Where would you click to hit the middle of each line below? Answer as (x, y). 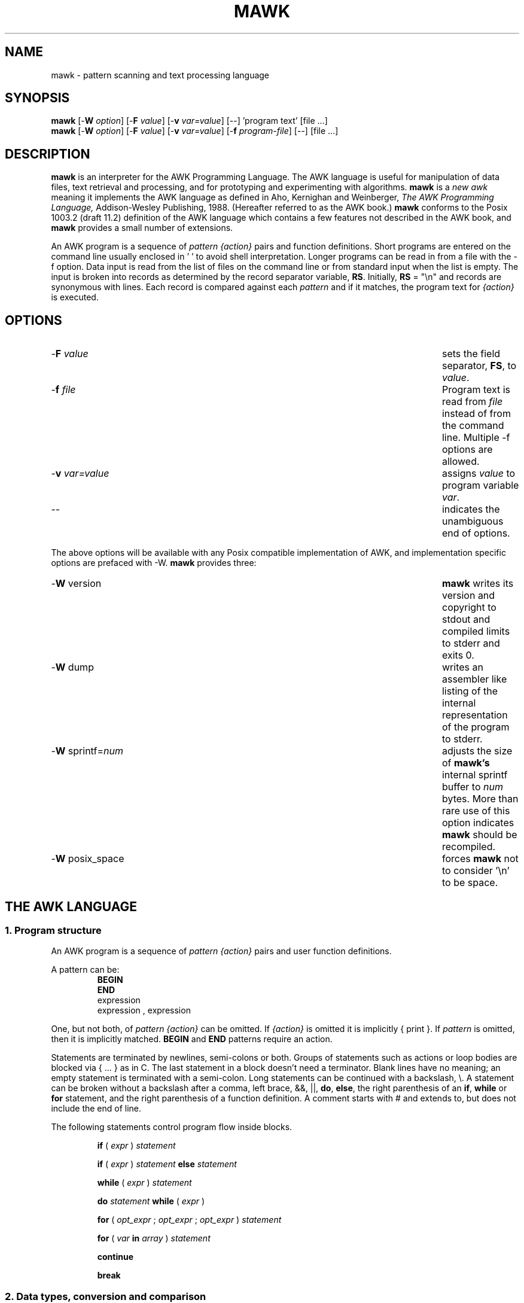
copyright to (469, 608)
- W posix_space (88, 859)
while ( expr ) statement (144, 1183)
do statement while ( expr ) (151, 1201)
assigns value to (479, 474)
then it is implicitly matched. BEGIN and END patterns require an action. (192, 1039)
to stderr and (471, 643)
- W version (76, 584)
